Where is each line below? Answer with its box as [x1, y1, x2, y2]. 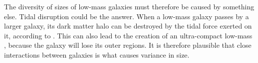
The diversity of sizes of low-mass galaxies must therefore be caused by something [4, 1, 255, 11]
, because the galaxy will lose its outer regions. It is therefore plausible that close [4, 40, 252, 50]
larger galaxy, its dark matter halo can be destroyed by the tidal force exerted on [4, 21, 252, 31]
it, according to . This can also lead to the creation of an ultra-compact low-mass [4, 30, 253, 40]
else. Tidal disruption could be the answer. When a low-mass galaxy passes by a [4, 11, 249, 21]
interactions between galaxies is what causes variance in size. [4, 49, 190, 60]
